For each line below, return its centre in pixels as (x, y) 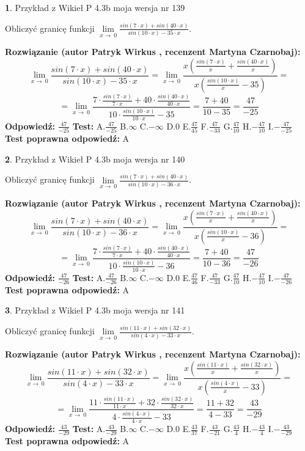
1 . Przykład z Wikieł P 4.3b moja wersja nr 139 (95, 7)
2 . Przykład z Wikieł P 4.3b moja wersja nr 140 (95, 159)
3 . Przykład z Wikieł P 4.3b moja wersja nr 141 (95, 310)
